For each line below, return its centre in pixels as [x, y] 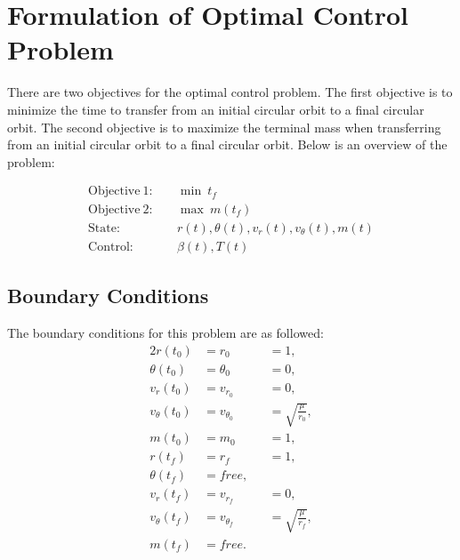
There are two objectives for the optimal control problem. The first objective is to [230, 92]
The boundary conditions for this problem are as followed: [165, 333]
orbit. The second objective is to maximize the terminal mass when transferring [224, 127]
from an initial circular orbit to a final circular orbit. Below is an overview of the [227, 144]
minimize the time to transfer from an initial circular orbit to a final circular [216, 109]
